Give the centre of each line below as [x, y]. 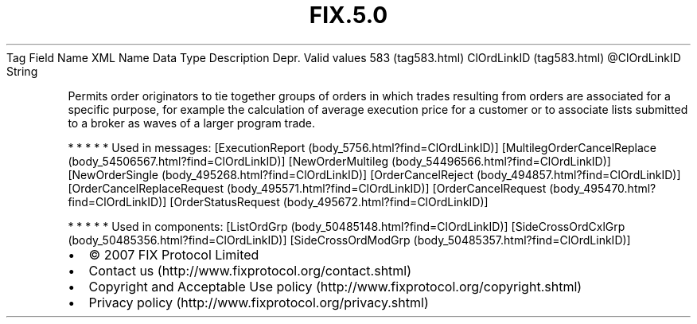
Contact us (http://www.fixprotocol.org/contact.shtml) [250, 270]
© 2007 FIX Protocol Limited [174, 254]
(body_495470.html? [603, 188]
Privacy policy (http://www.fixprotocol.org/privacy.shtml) [259, 302]
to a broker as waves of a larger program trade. [192, 123]
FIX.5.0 [348, 15]
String [22, 71]
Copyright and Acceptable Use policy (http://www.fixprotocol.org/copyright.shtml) [335, 286]
